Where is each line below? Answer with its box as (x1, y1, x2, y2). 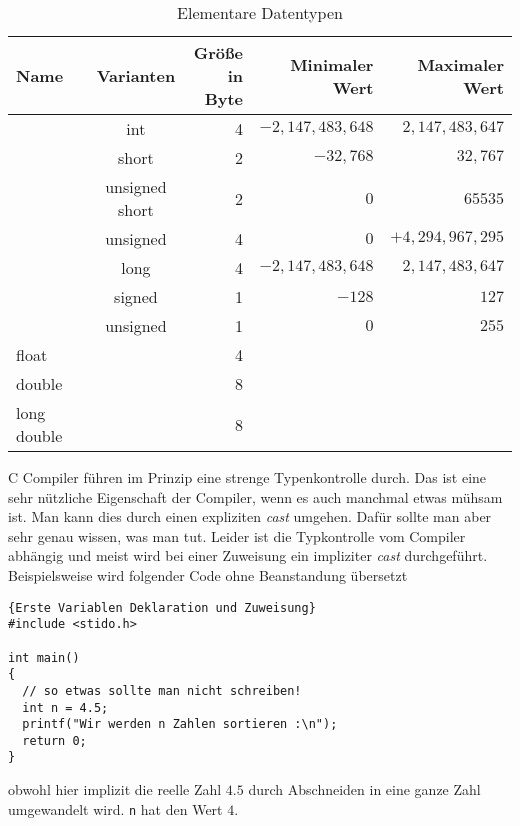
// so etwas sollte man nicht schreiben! (22, 683, 302, 698)
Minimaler (290, 52, 374, 76)
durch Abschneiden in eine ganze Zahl (248, 779, 481, 800)
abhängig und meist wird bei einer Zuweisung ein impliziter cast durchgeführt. (8, 545, 488, 566)
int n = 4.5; (22, 700, 109, 715)
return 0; (22, 733, 87, 748)
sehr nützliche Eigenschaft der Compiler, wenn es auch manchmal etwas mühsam (8, 486, 503, 507)
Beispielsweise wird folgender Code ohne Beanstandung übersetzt (8, 564, 408, 585)
